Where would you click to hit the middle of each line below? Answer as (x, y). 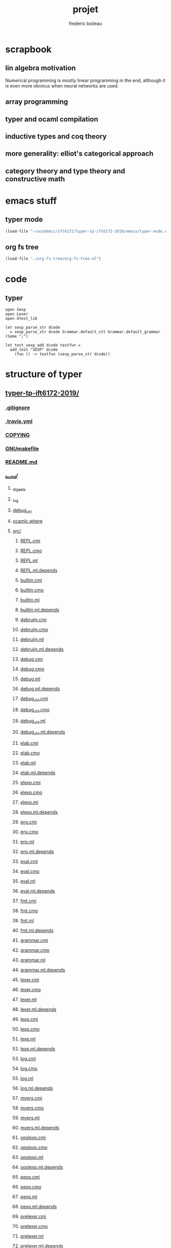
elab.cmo (30, 753)
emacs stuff (31, 201)
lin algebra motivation (41, 68)
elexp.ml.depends (39, 812)
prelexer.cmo (34, 1226)
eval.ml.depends (37, 891)
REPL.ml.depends (39, 571)
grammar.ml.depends (42, 970)
